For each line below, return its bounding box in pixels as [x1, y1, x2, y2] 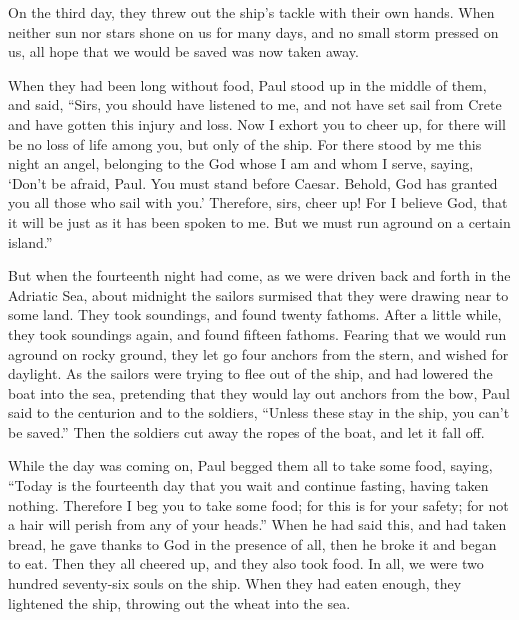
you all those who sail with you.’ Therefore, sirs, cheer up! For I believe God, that [8, 192, 508, 213]
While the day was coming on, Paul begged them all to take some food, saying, [8, 455, 493, 476]
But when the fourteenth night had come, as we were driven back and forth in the [8, 265, 511, 286]
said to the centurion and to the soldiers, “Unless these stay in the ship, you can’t [8, 402, 510, 423]
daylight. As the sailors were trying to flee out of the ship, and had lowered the [8, 363, 493, 384]
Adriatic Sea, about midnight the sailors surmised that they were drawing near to [8, 284, 509, 305]
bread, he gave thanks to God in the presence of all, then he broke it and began [8, 533, 497, 554]
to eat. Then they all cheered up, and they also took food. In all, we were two [8, 553, 484, 574]
